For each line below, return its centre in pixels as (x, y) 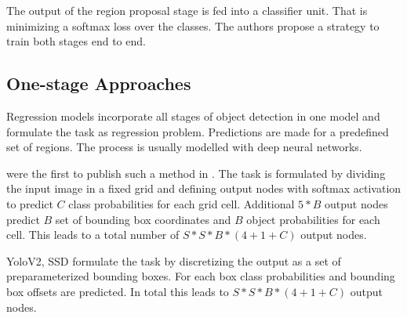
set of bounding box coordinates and (143, 219)
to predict (30, 203)
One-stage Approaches (99, 83)
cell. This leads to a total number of (93, 235)
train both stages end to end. (76, 41)
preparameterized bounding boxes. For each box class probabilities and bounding (201, 276)
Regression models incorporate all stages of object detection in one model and (193, 116)
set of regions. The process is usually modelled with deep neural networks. (184, 147)
